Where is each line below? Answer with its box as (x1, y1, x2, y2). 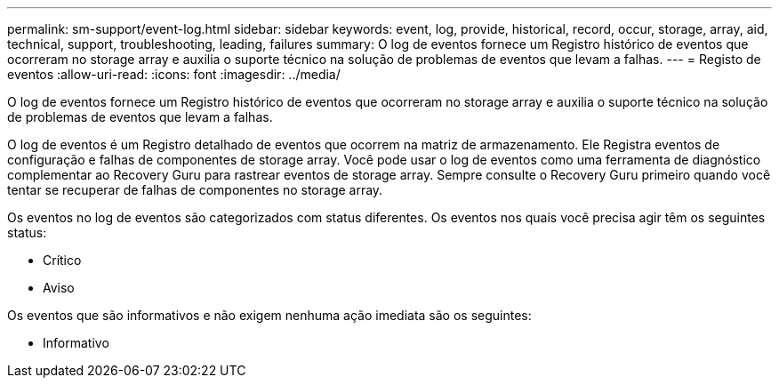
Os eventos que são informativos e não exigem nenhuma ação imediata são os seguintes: (7, 308, 532, 323)
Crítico (43, 253, 82, 268)
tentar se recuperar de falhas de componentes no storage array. (7, 182, 383, 197)
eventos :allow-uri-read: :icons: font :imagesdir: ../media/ (7, 67, 341, 82)
